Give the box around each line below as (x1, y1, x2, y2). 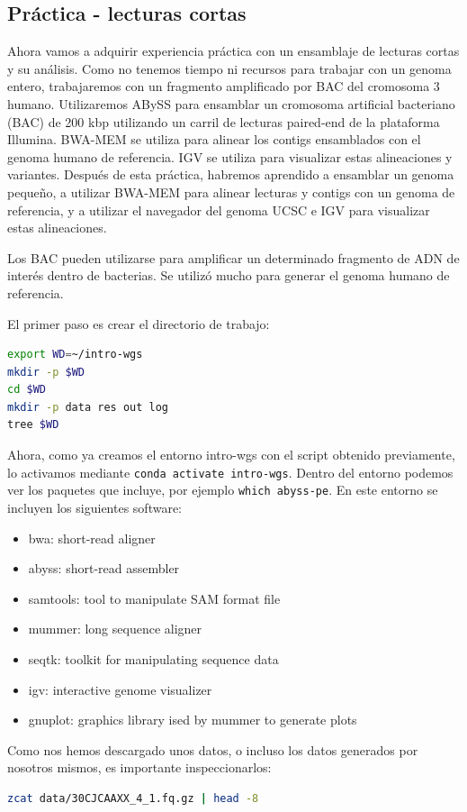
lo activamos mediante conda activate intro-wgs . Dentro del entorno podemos (7, 462, 454, 481)
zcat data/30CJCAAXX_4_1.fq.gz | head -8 (7, 791, 259, 805)
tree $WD (7, 418, 59, 432)
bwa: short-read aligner (28, 528, 156, 547)
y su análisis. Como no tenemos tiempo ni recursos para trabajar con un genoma (7, 59, 452, 78)
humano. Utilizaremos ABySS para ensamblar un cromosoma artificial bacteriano (7, 94, 455, 113)
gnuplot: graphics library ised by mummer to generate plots (28, 710, 357, 729)
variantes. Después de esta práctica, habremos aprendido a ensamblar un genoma (7, 165, 454, 184)
